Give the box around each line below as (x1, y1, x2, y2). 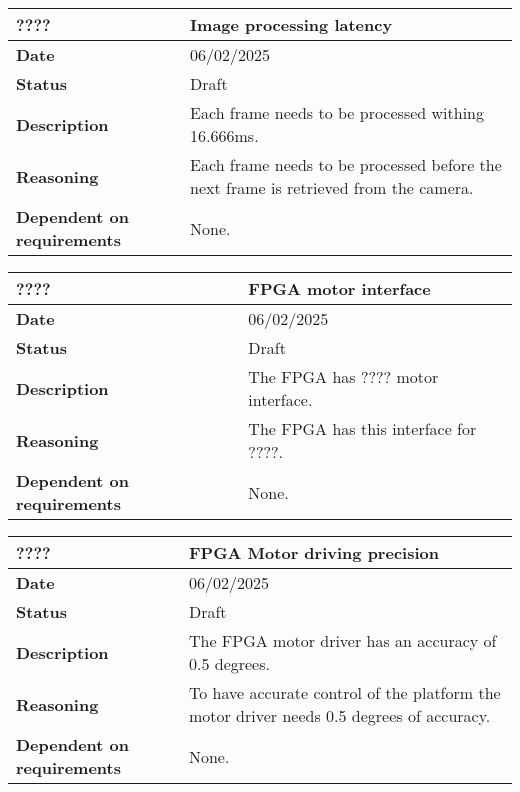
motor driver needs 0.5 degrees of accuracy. (188, 704, 491, 727)
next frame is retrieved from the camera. (190, 176, 474, 199)
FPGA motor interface (248, 277, 431, 300)
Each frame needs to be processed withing (190, 101, 484, 124)
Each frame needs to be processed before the (190, 153, 502, 176)
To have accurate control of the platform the (188, 681, 501, 704)
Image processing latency (190, 13, 393, 36)
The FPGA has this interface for (248, 417, 477, 440)
